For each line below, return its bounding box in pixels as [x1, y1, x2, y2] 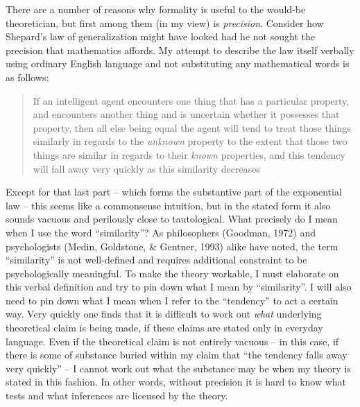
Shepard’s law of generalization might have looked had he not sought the [6, 29, 315, 44]
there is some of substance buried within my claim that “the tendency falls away [6, 347, 348, 362]
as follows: [6, 69, 49, 84]
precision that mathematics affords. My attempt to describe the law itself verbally [6, 42, 354, 57]
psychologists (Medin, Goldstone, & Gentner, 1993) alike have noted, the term [6, 239, 338, 253]
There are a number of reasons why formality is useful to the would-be [6, 2, 306, 16]
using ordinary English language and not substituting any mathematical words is [6, 56, 350, 71]
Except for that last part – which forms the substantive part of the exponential [6, 184, 342, 199]
